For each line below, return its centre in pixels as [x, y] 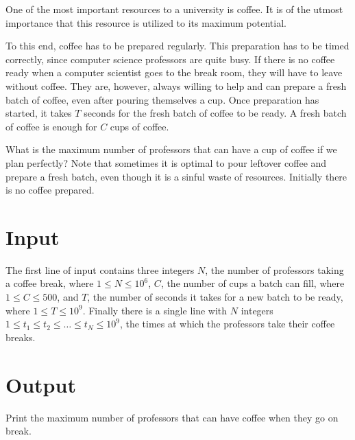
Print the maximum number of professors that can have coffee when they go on [172, 417]
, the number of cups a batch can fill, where [253, 283]
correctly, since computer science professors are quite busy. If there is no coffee [170, 59]
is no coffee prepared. [50, 190]
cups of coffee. [139, 126]
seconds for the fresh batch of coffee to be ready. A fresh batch [215, 113]
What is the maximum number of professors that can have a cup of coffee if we [171, 149]
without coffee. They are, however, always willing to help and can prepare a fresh [176, 85]
